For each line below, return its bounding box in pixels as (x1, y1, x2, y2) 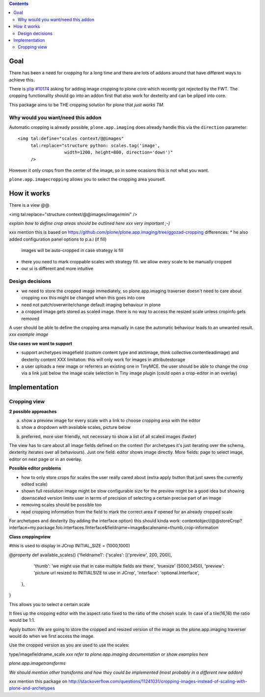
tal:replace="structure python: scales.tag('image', (30, 143, 160, 148)
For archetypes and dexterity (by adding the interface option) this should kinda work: (9, 518, 181, 524)
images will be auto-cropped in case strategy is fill (21, 248, 124, 253)
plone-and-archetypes (9, 685, 55, 691)
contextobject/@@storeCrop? (182, 518, 242, 524)
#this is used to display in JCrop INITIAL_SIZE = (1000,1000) (9, 543, 130, 549)
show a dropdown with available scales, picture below (21, 424, 131, 430)
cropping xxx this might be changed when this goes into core (21, 295, 145, 301)
